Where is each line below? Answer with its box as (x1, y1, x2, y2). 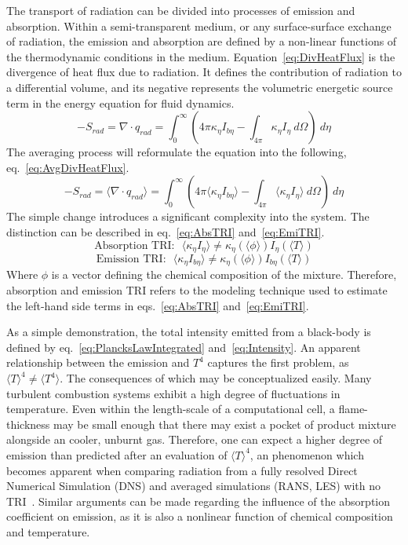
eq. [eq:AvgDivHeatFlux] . (6, 159, 129, 175)
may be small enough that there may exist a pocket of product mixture (53, 415, 396, 432)
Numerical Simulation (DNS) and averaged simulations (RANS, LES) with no (6, 477, 381, 494)
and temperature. (6, 523, 90, 540)
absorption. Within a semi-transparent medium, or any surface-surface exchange (6, 17, 392, 34)
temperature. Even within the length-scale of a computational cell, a (6, 401, 335, 417)
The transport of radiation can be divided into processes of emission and (6, 2, 355, 18)
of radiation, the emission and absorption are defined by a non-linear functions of (6, 33, 397, 49)
